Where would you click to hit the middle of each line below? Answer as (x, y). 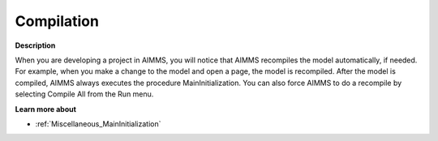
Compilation (57, 21)
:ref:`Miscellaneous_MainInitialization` (98, 124)
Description (35, 45)
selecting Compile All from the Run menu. (84, 94)
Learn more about (46, 109)
